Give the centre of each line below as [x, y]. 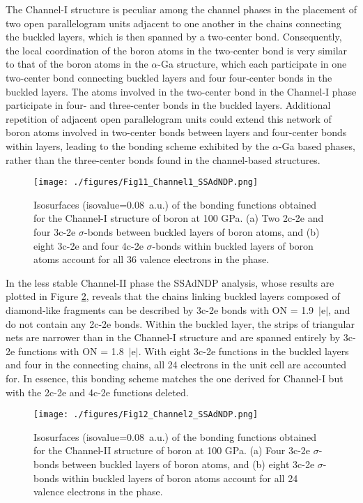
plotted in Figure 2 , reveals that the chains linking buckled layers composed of [173, 296]
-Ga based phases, [317, 145]
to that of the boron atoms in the [77, 64]
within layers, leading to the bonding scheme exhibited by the [138, 145]
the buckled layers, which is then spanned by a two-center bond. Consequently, [174, 37]
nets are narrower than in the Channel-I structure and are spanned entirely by [173, 337]
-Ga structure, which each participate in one [252, 64]
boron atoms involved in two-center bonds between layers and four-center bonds [176, 132]
